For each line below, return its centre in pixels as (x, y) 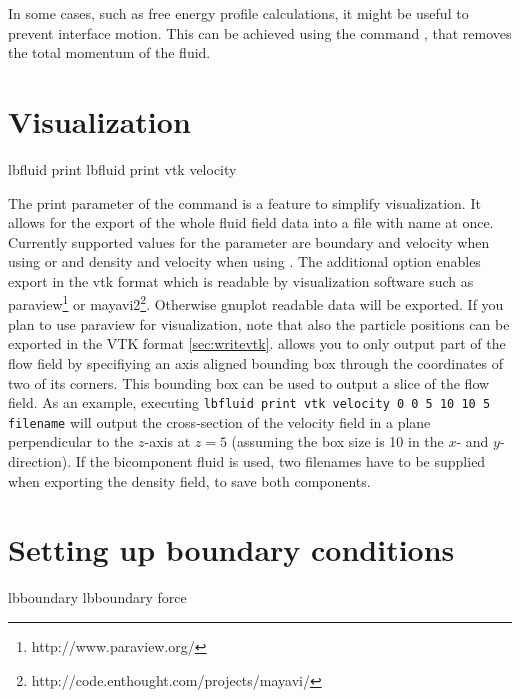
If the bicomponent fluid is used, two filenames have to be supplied (280, 461)
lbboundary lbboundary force (97, 597)
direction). (40, 461)
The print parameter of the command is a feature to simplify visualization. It (244, 202)
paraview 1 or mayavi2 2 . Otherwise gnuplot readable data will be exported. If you (256, 303)
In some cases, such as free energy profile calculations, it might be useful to (238, 13)
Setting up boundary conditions (231, 549)
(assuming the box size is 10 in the (337, 441)
